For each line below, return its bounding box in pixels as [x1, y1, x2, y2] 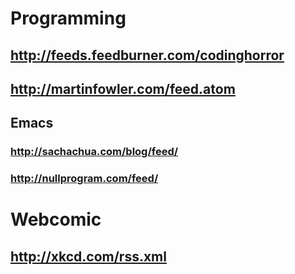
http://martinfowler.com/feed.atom [10, 80, 236, 97]
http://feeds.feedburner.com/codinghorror [10, 47, 285, 64]
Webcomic [10, 208, 102, 231]
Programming [10, 7, 127, 30]
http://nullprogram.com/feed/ [10, 172, 159, 186]
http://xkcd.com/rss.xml [10, 248, 167, 265]
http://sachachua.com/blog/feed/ [10, 145, 179, 159]
